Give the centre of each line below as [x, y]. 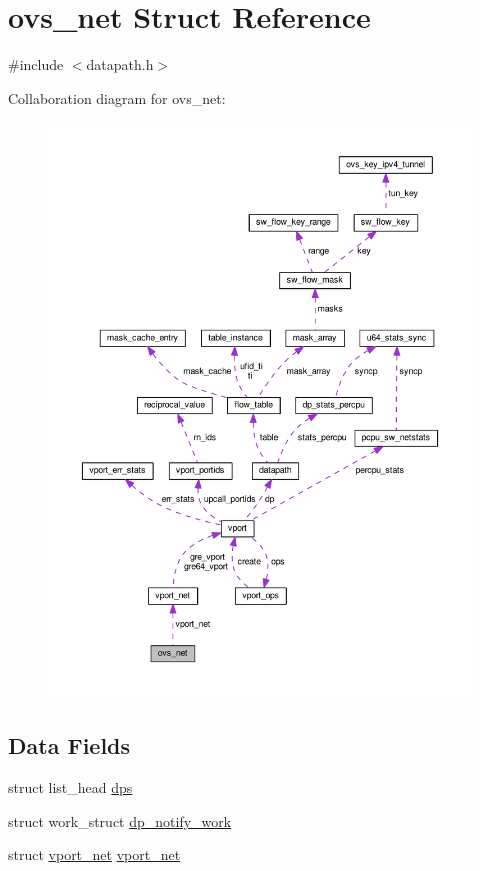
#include [36, 64]
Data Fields [69, 745]
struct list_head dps [70, 787]
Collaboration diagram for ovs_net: [117, 97]
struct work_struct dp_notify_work [120, 820]
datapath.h [120, 64]
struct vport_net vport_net [94, 854]
